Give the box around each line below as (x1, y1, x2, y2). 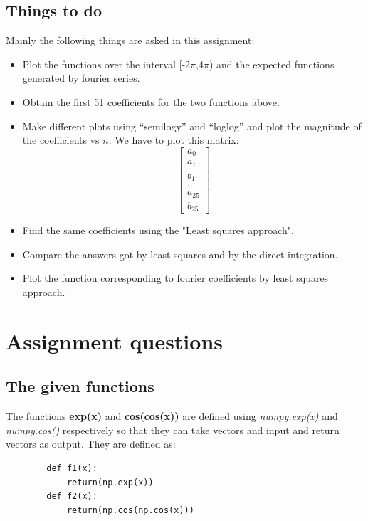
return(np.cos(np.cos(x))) (66, 505, 194, 515)
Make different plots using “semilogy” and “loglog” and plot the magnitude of (22, 118, 362, 133)
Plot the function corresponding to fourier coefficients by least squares (22, 270, 329, 285)
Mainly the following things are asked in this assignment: (6, 33, 255, 48)
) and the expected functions (209, 56, 335, 71)
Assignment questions (6, 326, 224, 355)
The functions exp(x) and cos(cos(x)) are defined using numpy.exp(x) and (6, 409, 338, 423)
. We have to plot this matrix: (108, 132, 239, 147)
